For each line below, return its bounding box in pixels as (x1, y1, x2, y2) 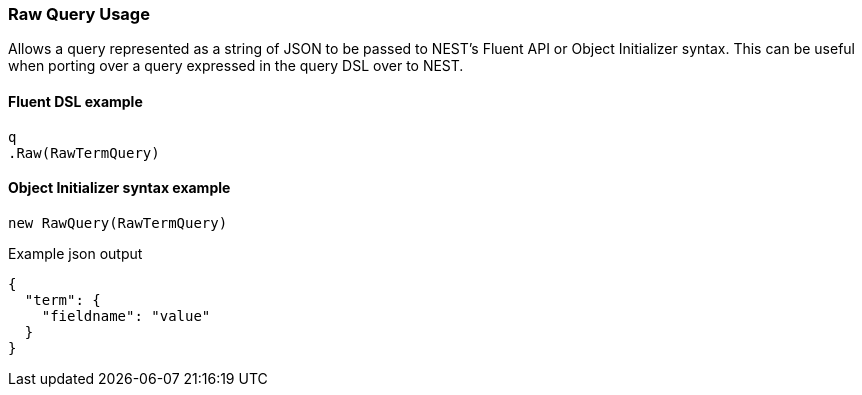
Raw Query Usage (8, 4, 150, 24)
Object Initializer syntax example (8, 179, 231, 197)
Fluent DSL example (8, 92, 143, 110)
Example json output (8, 244, 143, 262)
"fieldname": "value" (41, 307, 211, 324)
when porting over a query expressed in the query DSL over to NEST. (8, 57, 464, 75)
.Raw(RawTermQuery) (8, 144, 160, 161)
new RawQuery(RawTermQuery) (8, 214, 228, 231)
